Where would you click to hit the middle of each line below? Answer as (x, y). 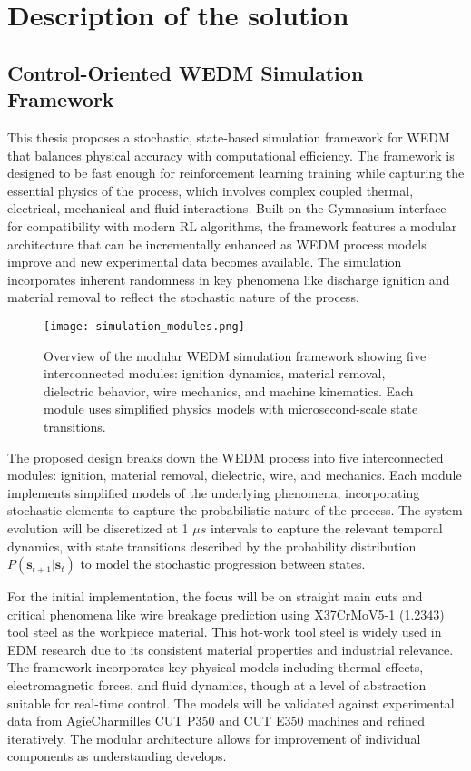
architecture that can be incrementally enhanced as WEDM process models (217, 244)
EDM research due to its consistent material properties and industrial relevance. (231, 649)
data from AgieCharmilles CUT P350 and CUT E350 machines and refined (216, 721)
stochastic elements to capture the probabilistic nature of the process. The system (235, 510)
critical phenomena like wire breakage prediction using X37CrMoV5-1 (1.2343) (226, 614)
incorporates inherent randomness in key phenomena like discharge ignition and (229, 279)
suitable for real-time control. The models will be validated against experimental (231, 703)
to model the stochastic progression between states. (223, 564)
